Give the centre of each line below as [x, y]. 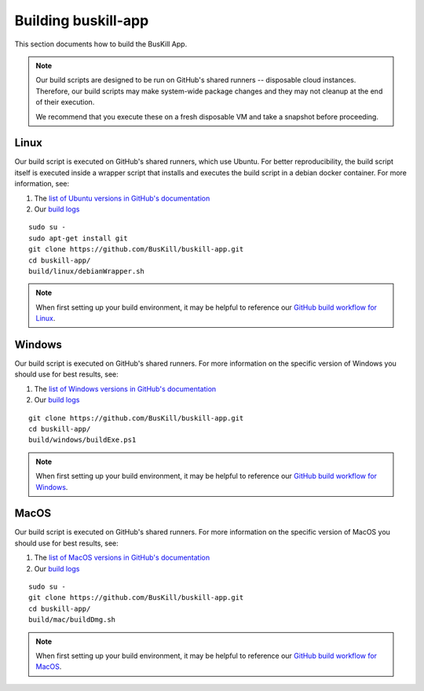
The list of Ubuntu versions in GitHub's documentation [122, 198]
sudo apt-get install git [79, 238]
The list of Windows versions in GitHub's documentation [125, 388]
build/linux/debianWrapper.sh [87, 271]
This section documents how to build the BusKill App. [101, 44]
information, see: [42, 184]
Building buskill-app [82, 20]
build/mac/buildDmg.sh [72, 620]
